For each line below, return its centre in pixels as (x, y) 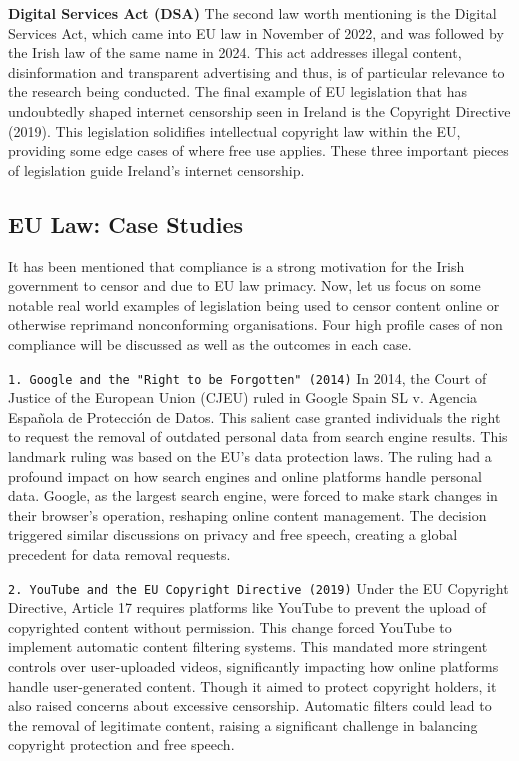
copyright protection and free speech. (121, 744)
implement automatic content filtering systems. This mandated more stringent (248, 646)
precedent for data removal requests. (119, 553)
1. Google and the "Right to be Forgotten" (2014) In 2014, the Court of (247, 377)
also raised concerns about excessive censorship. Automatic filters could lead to (250, 705)
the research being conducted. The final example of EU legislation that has (238, 91)
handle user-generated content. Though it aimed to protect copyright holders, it (252, 685)
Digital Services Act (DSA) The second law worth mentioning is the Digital (252, 13)
